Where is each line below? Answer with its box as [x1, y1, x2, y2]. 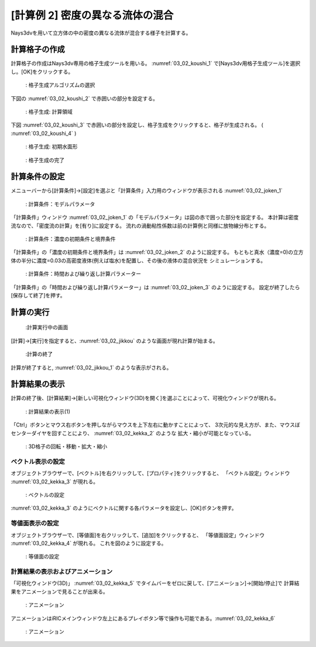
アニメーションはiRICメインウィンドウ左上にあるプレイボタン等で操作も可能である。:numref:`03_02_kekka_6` [11, 615, 276, 622]
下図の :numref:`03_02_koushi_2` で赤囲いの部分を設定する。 [11, 94, 158, 102]
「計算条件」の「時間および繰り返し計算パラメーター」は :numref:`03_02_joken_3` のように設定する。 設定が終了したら [11, 283, 301, 290]
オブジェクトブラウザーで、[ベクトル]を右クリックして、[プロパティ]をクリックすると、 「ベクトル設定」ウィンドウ [11, 470, 290, 477]
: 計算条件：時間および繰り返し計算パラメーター [25, 270, 142, 277]
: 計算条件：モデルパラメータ [25, 200, 95, 208]
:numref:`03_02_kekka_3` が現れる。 [11, 478, 99, 485]
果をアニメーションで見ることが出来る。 [11, 588, 108, 595]
